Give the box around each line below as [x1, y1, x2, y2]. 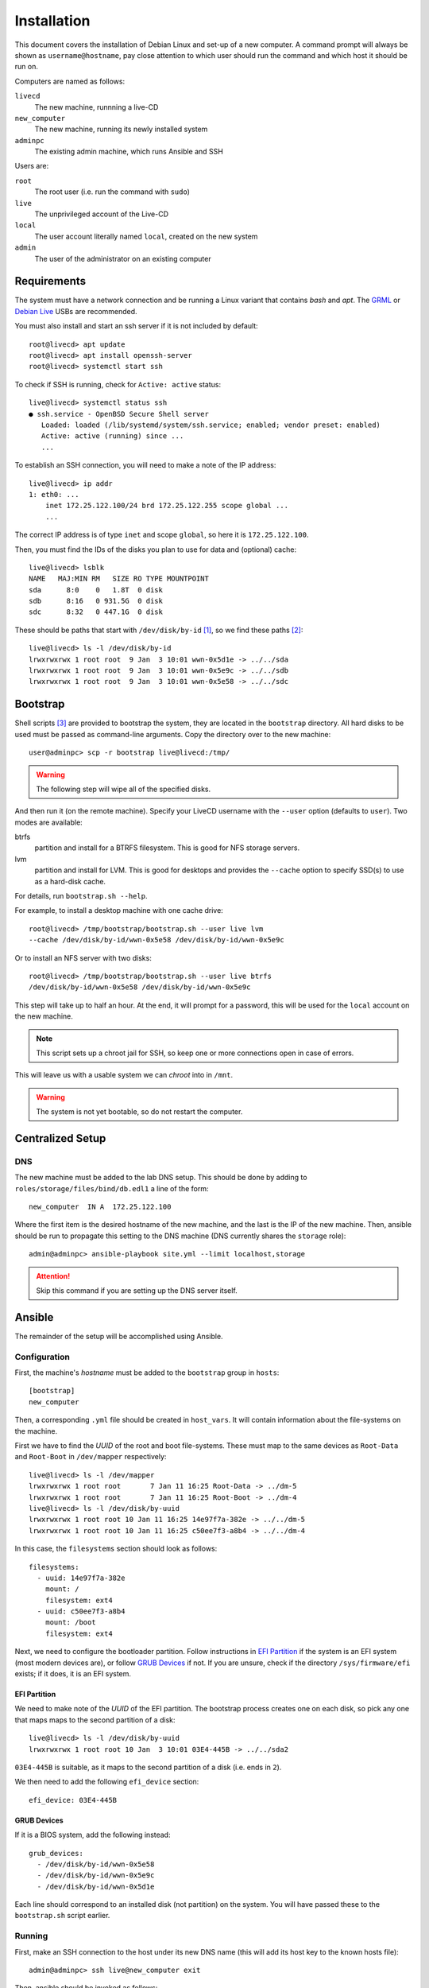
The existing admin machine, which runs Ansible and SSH [34, 147, 224, 157]
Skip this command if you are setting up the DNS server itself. [36, 1285, 238, 1295]
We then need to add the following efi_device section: [14, 1777, 199, 1787]
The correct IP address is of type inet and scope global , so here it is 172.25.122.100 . [14, 530, 309, 540]
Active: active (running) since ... [41, 432, 184, 441]
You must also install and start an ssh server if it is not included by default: [14, 321, 258, 331]
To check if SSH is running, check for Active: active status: [14, 379, 222, 389]
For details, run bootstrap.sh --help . [14, 891, 148, 901]
